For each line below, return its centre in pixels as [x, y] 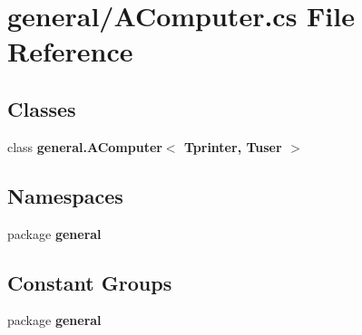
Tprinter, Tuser [233, 146]
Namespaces [65, 195]
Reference [70, 51]
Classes [42, 108]
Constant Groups [90, 282]
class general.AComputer [85, 146]
